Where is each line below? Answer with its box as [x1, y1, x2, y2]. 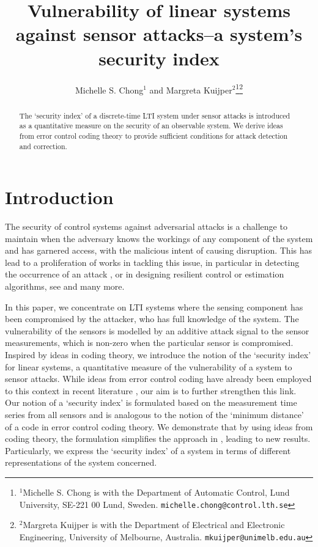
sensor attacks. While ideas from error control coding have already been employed [5, 372, 312, 385]
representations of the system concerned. [5, 456, 157, 469]
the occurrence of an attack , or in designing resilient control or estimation [5, 268, 284, 281]
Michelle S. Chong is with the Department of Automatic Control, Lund [23, 485, 290, 498]
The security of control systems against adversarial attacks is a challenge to [5, 220, 287, 233]
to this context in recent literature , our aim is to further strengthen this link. [5, 384, 297, 397]
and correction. [19, 141, 67, 151]
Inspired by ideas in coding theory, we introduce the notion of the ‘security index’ [5, 348, 311, 361]
